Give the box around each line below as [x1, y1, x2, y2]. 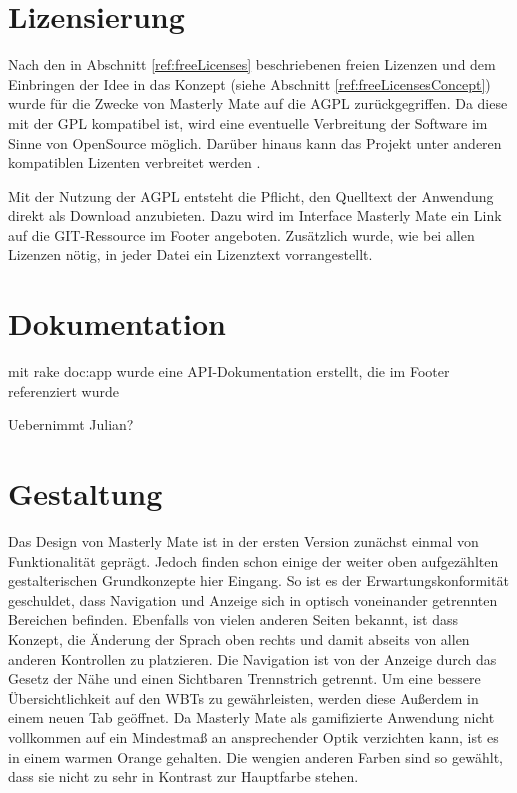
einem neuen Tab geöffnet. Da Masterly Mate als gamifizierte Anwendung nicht [8, 707, 495, 728]
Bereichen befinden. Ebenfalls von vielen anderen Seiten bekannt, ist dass [8, 609, 458, 630]
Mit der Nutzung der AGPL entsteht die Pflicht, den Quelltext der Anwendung [8, 185, 494, 206]
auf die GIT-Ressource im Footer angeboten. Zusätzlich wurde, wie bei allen [8, 224, 475, 245]
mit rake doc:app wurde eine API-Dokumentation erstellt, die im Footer [8, 361, 450, 382]
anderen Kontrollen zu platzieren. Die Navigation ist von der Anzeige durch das [8, 648, 497, 669]
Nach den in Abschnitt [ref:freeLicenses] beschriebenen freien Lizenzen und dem [8, 54, 496, 75]
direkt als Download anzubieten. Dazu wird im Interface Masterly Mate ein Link [8, 205, 502, 226]
